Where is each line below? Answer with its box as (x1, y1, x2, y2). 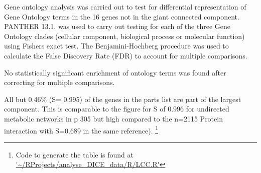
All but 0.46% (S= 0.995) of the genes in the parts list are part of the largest (4, 93, 241, 104)
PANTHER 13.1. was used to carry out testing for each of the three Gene (4, 21, 230, 31)
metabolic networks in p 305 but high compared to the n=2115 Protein (4, 113, 223, 123)
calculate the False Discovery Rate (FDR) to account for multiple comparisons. (4, 50, 247, 60)
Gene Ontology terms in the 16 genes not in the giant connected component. (4, 11, 239, 21)
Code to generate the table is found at (16, 149, 134, 159)
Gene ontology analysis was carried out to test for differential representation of (4, 1, 246, 11)
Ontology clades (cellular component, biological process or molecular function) (4, 30, 245, 41)
